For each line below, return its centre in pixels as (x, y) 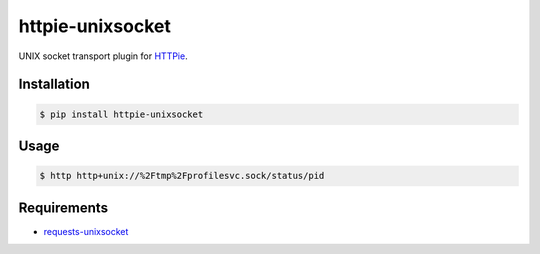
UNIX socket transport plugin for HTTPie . (103, 56)
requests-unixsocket (86, 231)
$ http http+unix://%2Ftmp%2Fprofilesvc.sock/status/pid (182, 176)
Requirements (63, 207)
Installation (54, 84)
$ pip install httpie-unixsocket (121, 114)
